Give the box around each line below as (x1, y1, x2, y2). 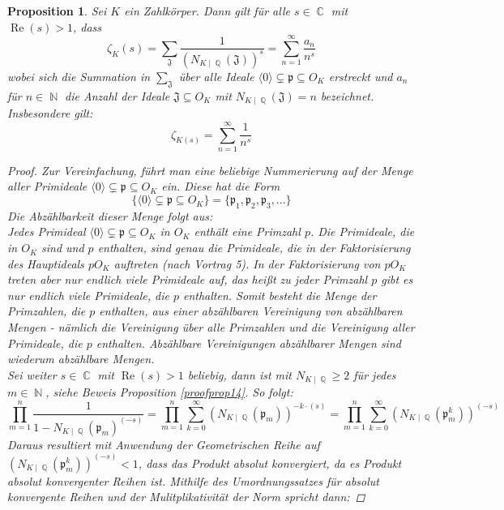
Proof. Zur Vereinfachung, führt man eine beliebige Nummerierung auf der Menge (7, 161, 413, 178)
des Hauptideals (7, 255, 84, 272)
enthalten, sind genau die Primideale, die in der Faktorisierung (97, 239, 411, 256)
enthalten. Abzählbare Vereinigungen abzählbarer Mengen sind (96, 334, 401, 351)
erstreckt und (328, 67, 393, 84)
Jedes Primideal (7, 223, 86, 240)
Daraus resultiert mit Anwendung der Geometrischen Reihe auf (7, 435, 320, 452)
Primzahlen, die (7, 302, 86, 319)
